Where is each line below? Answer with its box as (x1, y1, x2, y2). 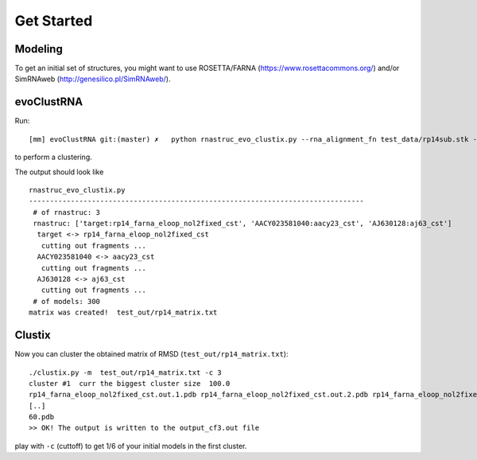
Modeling (14, 42, 63, 56)
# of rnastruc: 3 (33, 208, 101, 216)
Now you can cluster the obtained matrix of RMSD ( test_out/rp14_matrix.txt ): (14, 349, 289, 359)
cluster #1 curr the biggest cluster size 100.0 (29, 379, 231, 388)
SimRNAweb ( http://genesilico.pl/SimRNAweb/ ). (14, 74, 171, 84)
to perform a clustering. (14, 152, 93, 162)
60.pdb (29, 412, 55, 422)
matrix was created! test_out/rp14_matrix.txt (29, 308, 218, 318)
